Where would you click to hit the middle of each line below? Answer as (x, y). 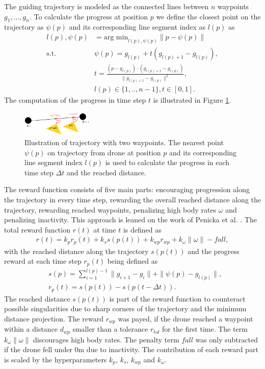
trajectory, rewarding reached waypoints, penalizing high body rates (110, 209)
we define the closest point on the (208, 16)
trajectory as (24, 27)
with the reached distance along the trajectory (76, 251)
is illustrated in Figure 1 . (192, 100)
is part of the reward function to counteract (177, 298)
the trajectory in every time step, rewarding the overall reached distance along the (133, 199)
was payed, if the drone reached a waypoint (185, 318)
